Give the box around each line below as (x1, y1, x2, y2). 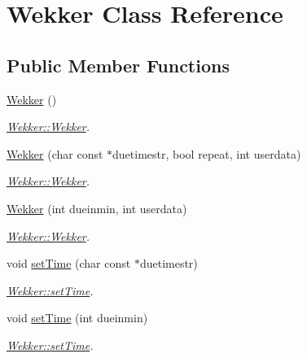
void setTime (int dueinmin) (7, 309, 148, 326)
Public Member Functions (7, 52, 230, 77)
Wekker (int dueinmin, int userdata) (7, 199, 187, 216)
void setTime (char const (7, 255, 131, 272)
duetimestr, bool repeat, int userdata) (112, 145, 301, 162)
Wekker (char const (7, 145, 103, 162)
